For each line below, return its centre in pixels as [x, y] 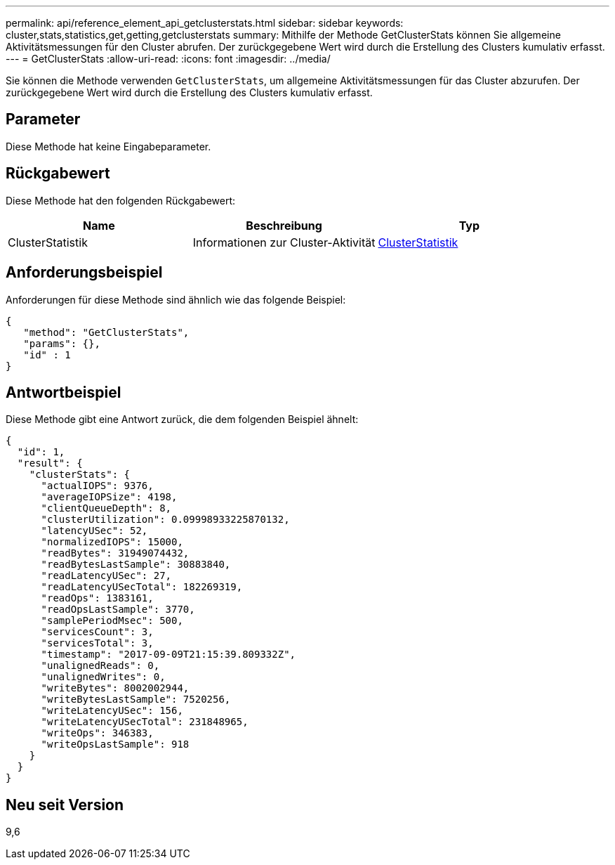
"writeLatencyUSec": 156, [112, 711]
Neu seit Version [65, 805]
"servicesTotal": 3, [97, 643]
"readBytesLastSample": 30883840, [136, 565]
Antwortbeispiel [64, 392]
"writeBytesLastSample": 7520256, [136, 700]
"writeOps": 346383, [97, 733]
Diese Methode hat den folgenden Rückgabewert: [121, 200]
